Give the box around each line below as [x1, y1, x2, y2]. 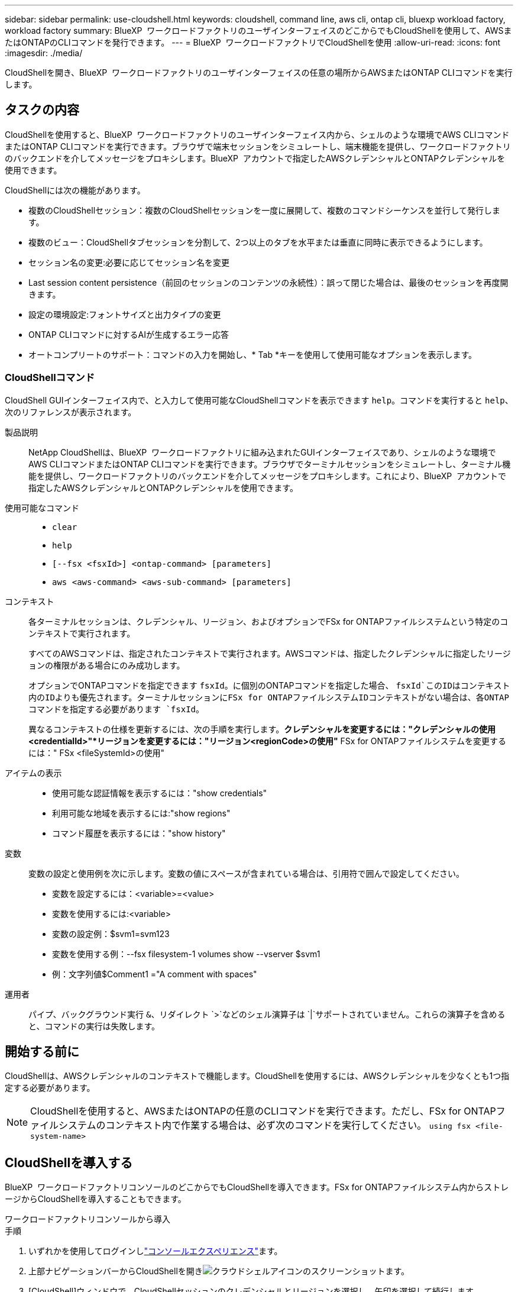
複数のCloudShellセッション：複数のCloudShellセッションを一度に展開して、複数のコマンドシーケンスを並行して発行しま [28, 205, 500, 215]
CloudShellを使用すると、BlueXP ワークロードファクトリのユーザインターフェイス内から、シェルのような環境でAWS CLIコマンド [5, 129, 510, 140]
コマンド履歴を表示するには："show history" [52, 828, 226, 838]
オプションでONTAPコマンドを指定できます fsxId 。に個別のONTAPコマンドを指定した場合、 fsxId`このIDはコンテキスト [28, 680, 510, 690]
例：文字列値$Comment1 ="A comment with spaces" [52, 968, 257, 979]
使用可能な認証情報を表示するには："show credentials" [52, 787, 267, 798]
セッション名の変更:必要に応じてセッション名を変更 [28, 257, 230, 267]
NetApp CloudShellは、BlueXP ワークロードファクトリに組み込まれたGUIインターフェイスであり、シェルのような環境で [28, 447, 496, 457]
